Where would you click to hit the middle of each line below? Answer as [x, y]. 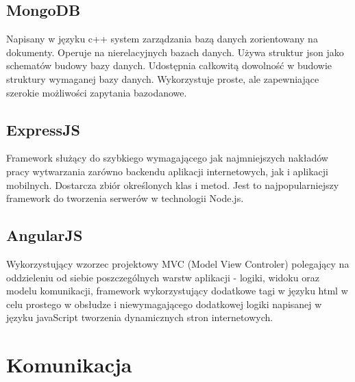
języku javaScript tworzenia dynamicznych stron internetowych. [140, 317]
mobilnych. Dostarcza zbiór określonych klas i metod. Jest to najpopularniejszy [173, 184]
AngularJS [45, 235]
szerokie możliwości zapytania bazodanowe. [97, 92]
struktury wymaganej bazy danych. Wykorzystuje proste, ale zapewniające [163, 78]
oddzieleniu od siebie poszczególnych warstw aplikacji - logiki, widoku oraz [163, 277]
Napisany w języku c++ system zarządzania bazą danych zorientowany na [162, 39]
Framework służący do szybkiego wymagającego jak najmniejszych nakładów [167, 158]
